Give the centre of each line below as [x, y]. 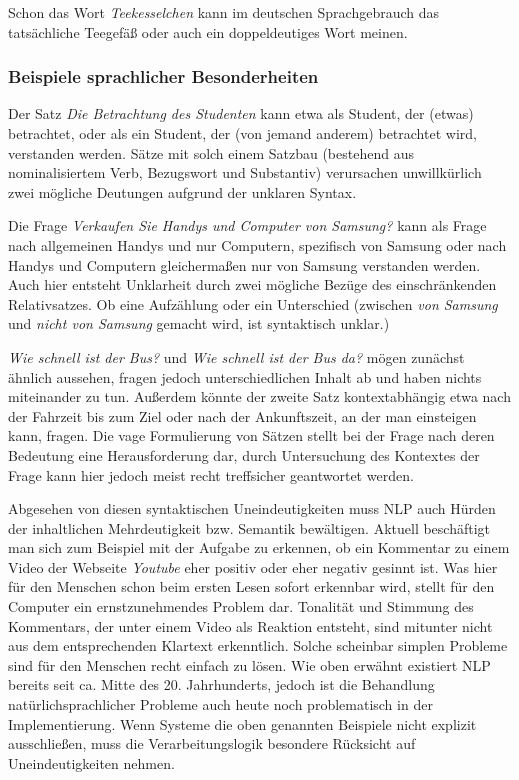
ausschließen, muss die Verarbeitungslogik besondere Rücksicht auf [212, 743]
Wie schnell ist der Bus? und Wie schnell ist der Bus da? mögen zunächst [236, 356]
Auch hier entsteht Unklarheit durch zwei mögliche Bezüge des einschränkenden [252, 284]
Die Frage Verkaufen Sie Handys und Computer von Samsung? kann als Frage [247, 225]
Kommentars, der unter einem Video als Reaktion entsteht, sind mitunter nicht [250, 625]
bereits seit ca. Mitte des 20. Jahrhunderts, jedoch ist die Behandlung [221, 684]
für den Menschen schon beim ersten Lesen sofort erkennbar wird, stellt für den [251, 586]
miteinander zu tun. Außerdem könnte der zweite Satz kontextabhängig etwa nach [259, 396]
